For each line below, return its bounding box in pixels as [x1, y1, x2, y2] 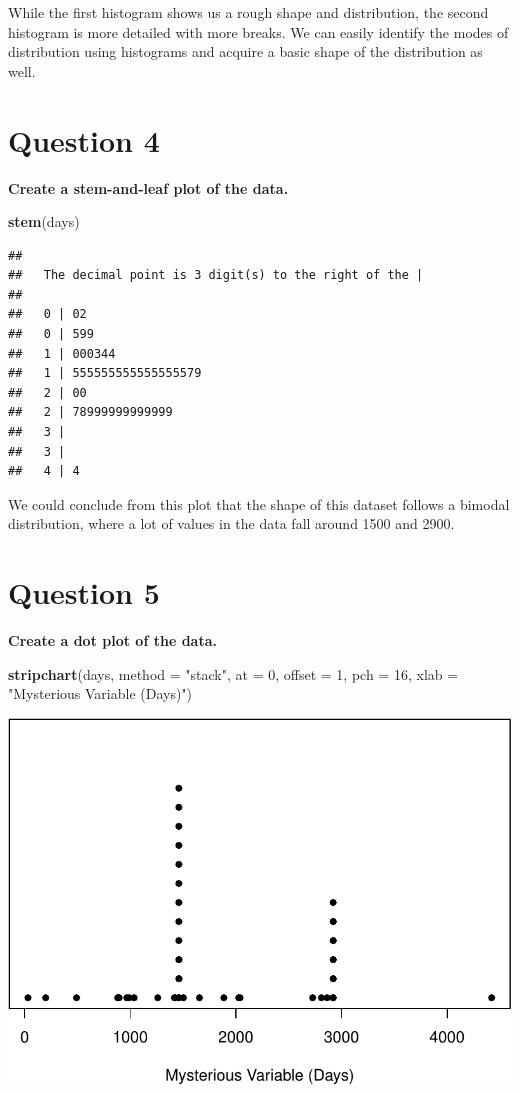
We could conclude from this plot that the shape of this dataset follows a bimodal [8, 493, 510, 514]
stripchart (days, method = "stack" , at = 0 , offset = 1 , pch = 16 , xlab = [8, 663, 459, 684]
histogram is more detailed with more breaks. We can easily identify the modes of [8, 21, 509, 42]
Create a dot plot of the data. [8, 630, 217, 651]
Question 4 [8, 119, 160, 160]
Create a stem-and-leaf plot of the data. [8, 177, 289, 198]
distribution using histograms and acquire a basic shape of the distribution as [8, 41, 483, 62]
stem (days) [8, 211, 80, 232]
